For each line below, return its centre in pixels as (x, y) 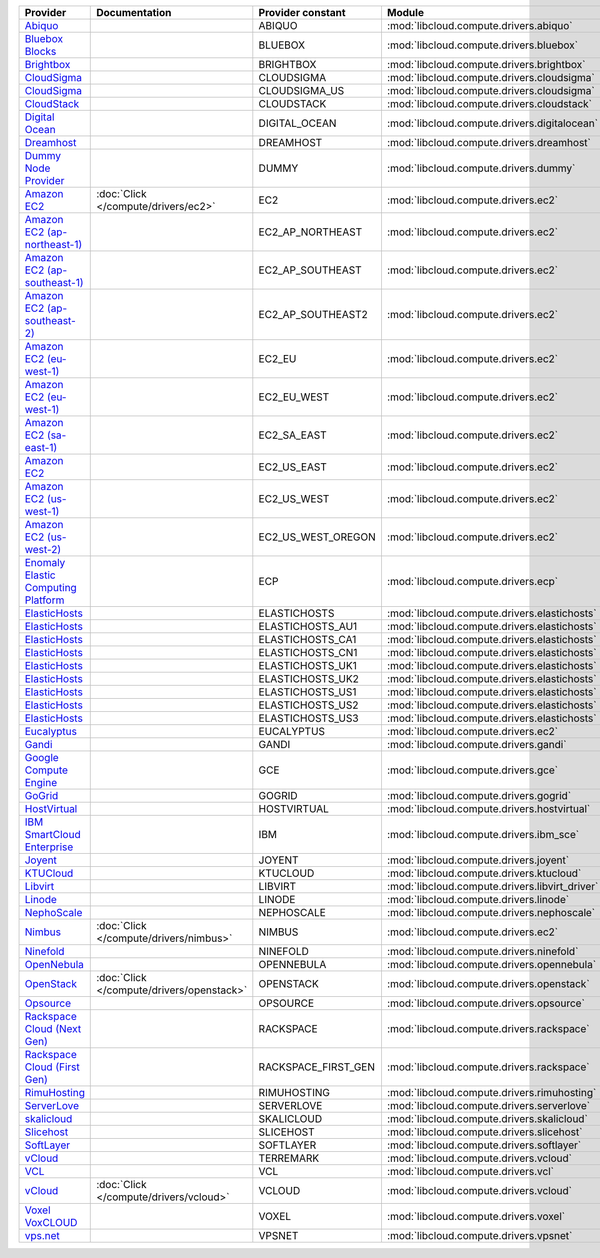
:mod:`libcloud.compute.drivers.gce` (472, 770)
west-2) (43, 549)
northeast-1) (53, 244)
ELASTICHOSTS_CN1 (308, 652)
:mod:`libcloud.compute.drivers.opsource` (485, 1003)
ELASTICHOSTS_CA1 (307, 639)
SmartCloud (52, 834)
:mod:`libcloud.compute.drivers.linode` (478, 899)
